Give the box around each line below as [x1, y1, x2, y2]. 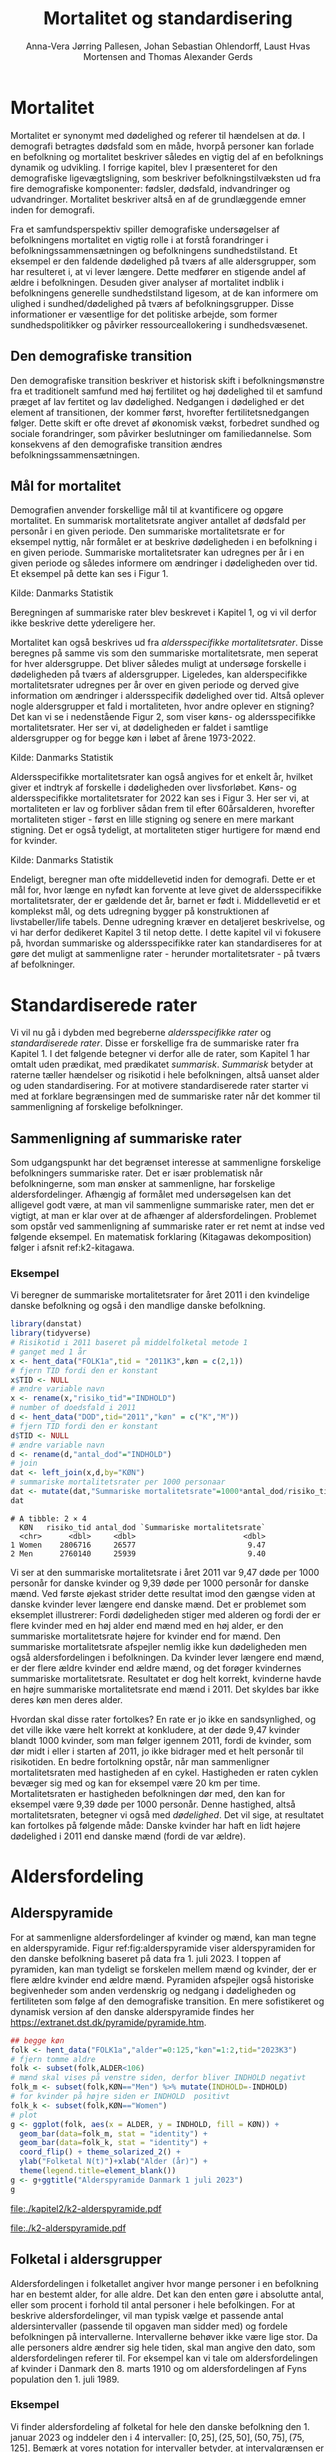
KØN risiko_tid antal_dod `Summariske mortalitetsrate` [19, 1522, 267, 1532]
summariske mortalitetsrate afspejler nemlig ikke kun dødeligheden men [10, 1640, 308, 1652]
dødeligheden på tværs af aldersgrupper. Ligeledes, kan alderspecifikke [10, 668, 308, 681]
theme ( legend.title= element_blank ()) [19, 2166, 177, 2176]
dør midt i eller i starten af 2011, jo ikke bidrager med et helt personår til [10, 1745, 304, 1757]
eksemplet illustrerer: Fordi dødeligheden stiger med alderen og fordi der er [10, 1608, 321, 1621]
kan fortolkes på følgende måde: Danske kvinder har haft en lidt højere [10, 1819, 301, 1831]
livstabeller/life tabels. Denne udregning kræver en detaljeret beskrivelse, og [10, 916, 326, 928]
